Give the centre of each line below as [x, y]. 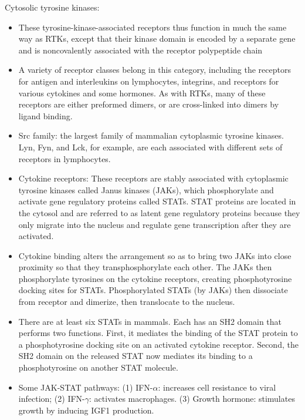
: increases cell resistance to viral [217, 387]
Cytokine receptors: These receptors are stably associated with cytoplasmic [153, 178]
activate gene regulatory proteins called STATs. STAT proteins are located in [157, 201]
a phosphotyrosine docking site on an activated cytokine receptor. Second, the [158, 344]
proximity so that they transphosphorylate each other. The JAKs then [145, 267]
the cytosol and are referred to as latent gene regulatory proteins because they [159, 212]
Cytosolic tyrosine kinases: [52, 7]
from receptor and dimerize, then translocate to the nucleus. [127, 302]
